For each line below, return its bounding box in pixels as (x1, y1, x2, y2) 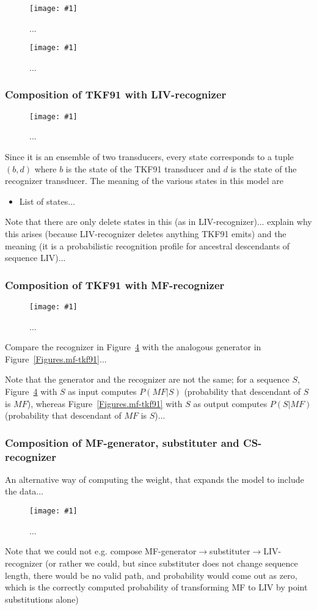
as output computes (193, 397, 268, 410)
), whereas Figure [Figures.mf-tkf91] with (27, 397, 183, 410)
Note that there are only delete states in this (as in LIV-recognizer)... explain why (5, 215, 312, 228)
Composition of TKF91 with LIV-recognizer (5, 87, 227, 102)
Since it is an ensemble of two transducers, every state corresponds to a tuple (5, 150, 294, 163)
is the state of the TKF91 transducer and (65, 162, 221, 175)
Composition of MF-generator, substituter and (5, 435, 239, 450)
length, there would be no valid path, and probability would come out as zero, (5, 568, 297, 581)
